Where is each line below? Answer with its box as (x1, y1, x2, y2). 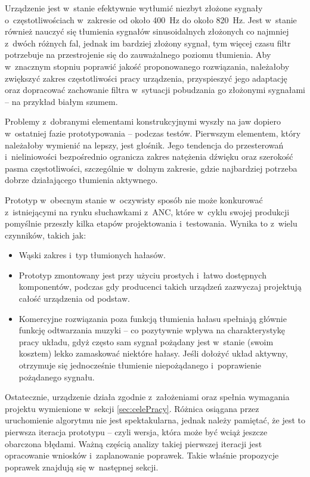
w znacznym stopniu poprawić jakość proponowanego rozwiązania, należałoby (5, 60, 290, 72)
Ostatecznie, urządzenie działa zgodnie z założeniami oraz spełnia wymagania (5, 391, 290, 403)
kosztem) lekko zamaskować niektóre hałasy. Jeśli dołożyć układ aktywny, (18, 347, 288, 360)
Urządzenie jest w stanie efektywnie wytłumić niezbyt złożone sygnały (5, 2, 263, 14)
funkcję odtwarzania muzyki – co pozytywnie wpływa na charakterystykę (18, 324, 286, 336)
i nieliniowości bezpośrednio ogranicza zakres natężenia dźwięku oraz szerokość (5, 150, 293, 163)
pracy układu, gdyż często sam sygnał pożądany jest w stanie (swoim (18, 335, 274, 348)
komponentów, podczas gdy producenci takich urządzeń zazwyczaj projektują (18, 280, 302, 293)
